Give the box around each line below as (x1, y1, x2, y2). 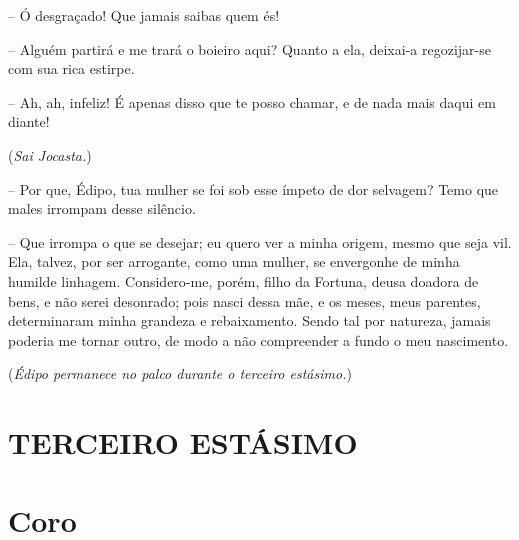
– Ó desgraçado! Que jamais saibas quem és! (8, 5, 280, 25)
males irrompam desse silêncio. (8, 198, 196, 219)
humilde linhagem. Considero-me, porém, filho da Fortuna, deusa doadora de (8, 270, 479, 291)
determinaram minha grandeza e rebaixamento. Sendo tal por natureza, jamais (8, 310, 491, 331)
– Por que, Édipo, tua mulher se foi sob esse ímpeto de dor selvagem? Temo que (8, 178, 499, 199)
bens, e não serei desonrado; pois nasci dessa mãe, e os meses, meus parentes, (8, 290, 481, 311)
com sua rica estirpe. (8, 58, 135, 79)
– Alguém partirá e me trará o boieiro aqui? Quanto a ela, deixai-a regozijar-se (8, 38, 491, 59)
